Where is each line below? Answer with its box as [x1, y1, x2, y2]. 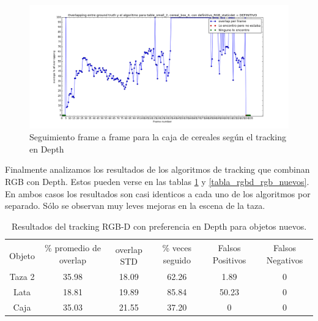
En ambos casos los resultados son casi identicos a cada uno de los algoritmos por [5, 187, 311, 200]
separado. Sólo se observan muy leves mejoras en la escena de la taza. [5, 199, 265, 212]
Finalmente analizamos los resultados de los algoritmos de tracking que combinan [5, 163, 310, 176]
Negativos [266, 253, 303, 266]
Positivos [212, 253, 246, 266]
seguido [163, 253, 191, 266]
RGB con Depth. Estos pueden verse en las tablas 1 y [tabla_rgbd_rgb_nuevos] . [5, 175, 309, 188]
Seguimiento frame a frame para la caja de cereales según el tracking [29, 130, 286, 143]
